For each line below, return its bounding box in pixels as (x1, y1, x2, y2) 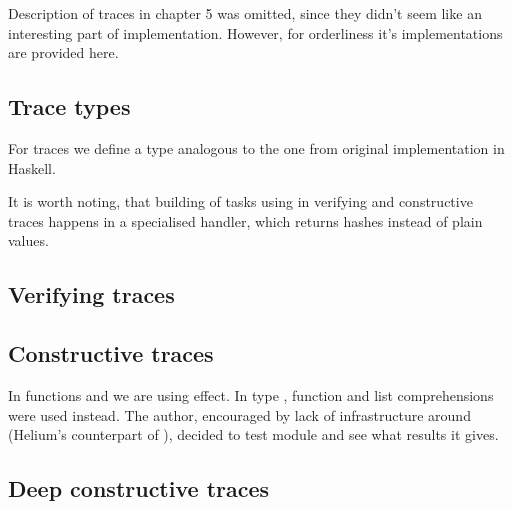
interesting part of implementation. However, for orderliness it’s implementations (8, 22, 503, 43)
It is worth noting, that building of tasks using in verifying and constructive (8, 191, 473, 212)
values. (8, 230, 49, 251)
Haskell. (8, 157, 56, 178)
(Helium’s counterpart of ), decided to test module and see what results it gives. (8, 424, 499, 445)
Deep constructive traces (8, 473, 270, 504)
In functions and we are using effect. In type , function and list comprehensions (8, 384, 494, 405)
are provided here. (8, 42, 119, 63)
